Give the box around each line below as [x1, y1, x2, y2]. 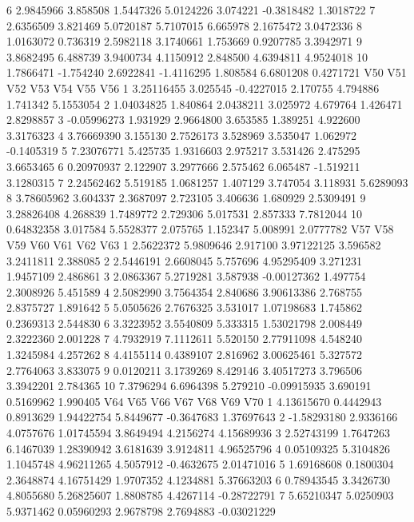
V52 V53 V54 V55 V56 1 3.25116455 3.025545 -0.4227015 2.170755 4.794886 [6, 79, 380, 96]
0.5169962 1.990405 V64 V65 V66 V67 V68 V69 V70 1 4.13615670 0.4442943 [6, 392, 382, 409]
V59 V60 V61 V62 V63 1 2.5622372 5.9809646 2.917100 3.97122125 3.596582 [6, 236, 381, 253]
